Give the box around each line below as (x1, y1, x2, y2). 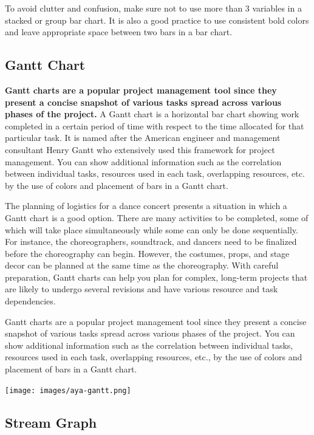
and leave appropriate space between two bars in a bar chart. (5, 26, 233, 38)
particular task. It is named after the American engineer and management (5, 131, 281, 144)
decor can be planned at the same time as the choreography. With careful (5, 259, 279, 272)
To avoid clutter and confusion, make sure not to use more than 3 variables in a (5, 2, 302, 14)
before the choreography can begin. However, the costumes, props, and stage (5, 247, 290, 259)
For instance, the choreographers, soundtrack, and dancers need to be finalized (5, 235, 297, 248)
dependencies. (5, 295, 56, 307)
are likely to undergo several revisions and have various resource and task (5, 283, 278, 295)
